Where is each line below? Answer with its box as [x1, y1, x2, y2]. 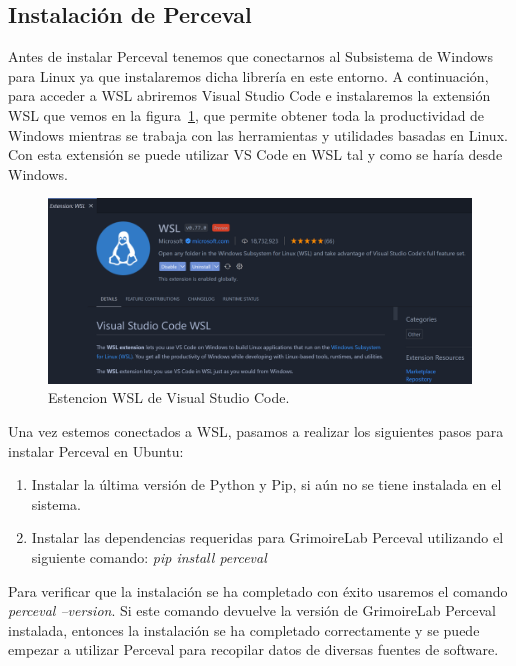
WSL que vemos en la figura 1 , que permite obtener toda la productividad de [8, 104, 485, 125]
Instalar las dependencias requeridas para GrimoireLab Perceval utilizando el [31, 527, 504, 548]
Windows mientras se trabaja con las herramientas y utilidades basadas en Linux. [8, 124, 508, 145]
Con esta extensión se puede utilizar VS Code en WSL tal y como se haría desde [8, 144, 503, 165]
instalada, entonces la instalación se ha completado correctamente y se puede [8, 619, 480, 640]
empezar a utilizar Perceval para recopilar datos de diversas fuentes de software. [8, 639, 499, 660]
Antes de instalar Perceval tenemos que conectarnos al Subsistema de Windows [8, 46, 493, 67]
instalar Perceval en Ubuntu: [8, 440, 184, 461]
